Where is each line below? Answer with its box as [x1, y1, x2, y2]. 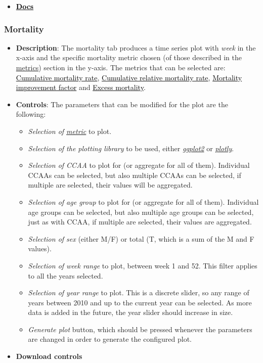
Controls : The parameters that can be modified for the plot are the [16, 99, 228, 109]
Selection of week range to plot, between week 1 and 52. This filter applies [28, 260, 257, 270]
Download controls [16, 351, 82, 361]
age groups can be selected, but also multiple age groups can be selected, [28, 206, 254, 217]
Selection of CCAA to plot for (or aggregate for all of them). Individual [28, 160, 250, 170]
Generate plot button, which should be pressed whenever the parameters [28, 324, 252, 334]
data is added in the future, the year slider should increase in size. [28, 307, 233, 317]
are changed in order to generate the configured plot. [28, 334, 192, 344]
